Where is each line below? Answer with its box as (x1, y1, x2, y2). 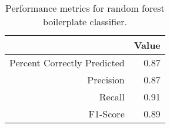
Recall (99, 90, 125, 103)
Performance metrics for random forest (5, 1, 165, 15)
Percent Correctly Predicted (9, 56, 125, 69)
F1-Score (88, 107, 125, 120)
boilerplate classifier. (42, 15, 127, 28)
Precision (87, 73, 125, 86)
